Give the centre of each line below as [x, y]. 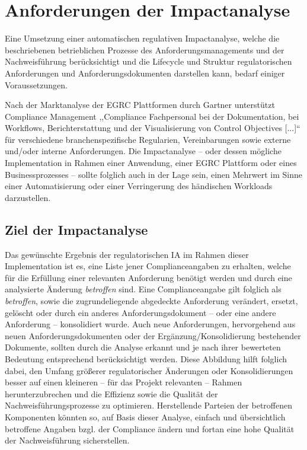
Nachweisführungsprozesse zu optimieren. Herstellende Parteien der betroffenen [148, 405]
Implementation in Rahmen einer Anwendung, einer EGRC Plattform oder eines [151, 163]
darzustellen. [28, 197]
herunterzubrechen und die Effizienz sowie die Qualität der [111, 393]
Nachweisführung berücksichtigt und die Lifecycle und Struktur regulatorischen [148, 61]
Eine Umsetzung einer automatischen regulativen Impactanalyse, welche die [142, 38]
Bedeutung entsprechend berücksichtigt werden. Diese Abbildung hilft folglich [146, 358]
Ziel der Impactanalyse [76, 229]
